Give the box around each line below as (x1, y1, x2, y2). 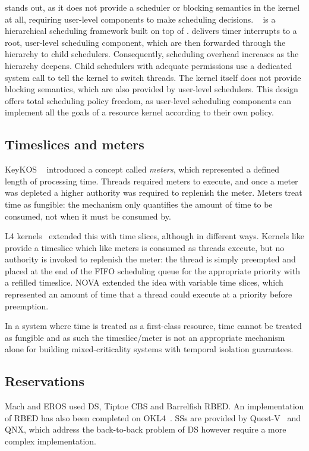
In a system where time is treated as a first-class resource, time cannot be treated (5, 320, 302, 332)
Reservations (5, 372, 85, 390)
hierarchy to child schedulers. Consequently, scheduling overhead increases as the (5, 48, 299, 60)
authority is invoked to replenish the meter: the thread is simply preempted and (5, 253, 296, 265)
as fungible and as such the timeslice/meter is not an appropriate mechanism (5, 331, 285, 343)
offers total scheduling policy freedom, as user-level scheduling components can (5, 94, 291, 107)
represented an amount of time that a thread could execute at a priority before (5, 288, 292, 300)
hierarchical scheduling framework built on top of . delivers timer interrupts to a (5, 24, 297, 37)
